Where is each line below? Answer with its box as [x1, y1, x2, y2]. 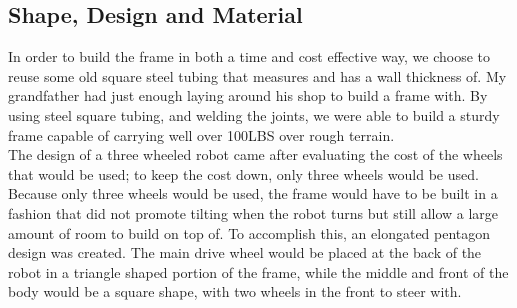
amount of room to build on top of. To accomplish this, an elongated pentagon [8, 222, 491, 243]
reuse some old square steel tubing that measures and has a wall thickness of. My [8, 65, 507, 86]
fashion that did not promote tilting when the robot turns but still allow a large [8, 202, 499, 223]
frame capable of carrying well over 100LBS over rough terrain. [8, 124, 395, 145]
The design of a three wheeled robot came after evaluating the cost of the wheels [8, 144, 503, 165]
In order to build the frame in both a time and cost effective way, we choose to [8, 46, 491, 67]
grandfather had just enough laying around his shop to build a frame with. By [8, 85, 488, 106]
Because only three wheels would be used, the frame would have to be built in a [8, 183, 498, 204]
